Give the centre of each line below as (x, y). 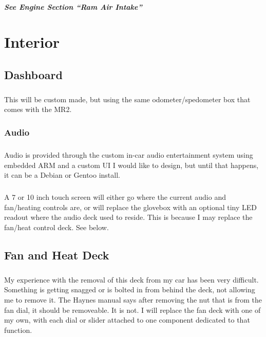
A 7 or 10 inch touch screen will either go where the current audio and (115, 197)
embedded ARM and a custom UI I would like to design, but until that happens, (131, 165)
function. (18, 330)
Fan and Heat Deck (57, 255)
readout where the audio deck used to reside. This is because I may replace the (128, 217)
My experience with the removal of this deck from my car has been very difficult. (131, 279)
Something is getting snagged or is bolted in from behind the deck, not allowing (130, 289)
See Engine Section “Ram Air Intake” (73, 6)
